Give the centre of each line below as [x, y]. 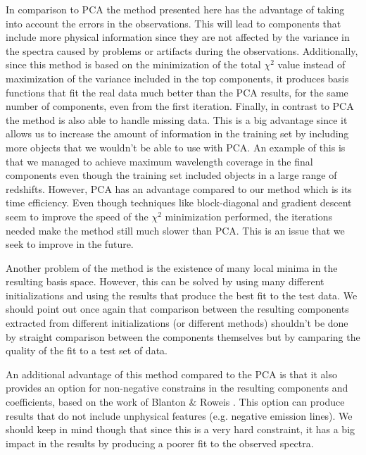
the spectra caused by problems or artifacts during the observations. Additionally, [182, 50]
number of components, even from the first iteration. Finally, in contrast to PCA [180, 106]
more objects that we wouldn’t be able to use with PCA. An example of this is [176, 147]
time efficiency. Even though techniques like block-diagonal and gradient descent [179, 202]
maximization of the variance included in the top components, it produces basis [177, 78]
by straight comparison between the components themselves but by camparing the [183, 336]
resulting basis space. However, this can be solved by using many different [165, 281]
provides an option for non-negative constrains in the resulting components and [177, 388]
